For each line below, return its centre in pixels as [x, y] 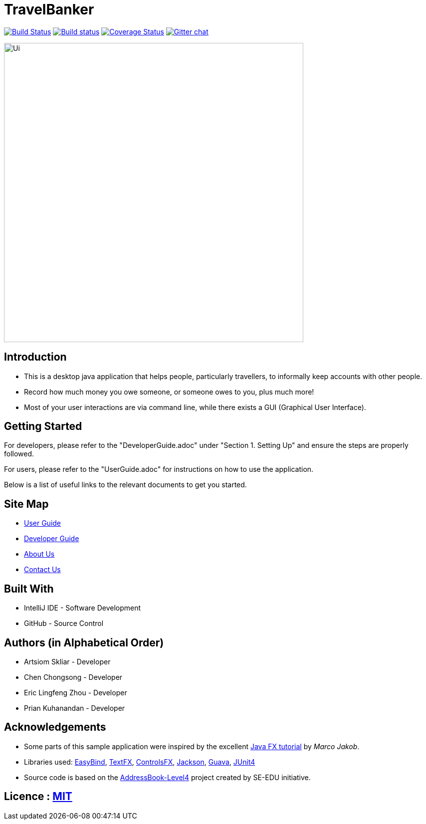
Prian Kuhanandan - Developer [75, 708]
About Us [39, 554]
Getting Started [43, 426]
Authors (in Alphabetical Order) [84, 642]
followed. [19, 454]
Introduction [35, 357]
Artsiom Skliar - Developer [67, 661]
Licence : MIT [38, 797]
